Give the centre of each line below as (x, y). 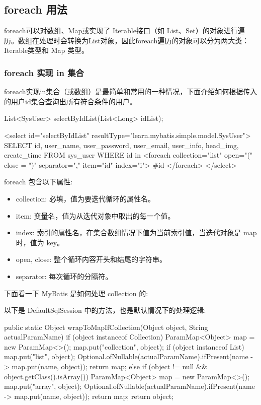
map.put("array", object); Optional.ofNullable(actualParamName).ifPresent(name (129, 386)
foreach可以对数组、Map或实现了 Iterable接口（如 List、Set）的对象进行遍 (124, 30)
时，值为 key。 (40, 242)
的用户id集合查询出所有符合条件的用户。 (70, 101)
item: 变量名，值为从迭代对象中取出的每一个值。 (95, 215)
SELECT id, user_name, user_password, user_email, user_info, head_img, (121, 145)
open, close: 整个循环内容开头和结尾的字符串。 (91, 259)
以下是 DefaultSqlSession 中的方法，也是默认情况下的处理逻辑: (105, 310)
